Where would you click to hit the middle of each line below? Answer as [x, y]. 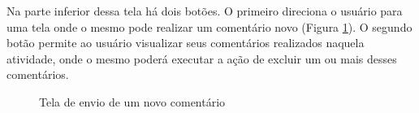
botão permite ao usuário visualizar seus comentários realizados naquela [186, 43]
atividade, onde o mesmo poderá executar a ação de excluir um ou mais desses [202, 58]
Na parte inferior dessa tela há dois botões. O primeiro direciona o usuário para [205, 11]
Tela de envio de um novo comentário [132, 101]
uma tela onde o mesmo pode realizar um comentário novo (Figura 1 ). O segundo [209, 26]
